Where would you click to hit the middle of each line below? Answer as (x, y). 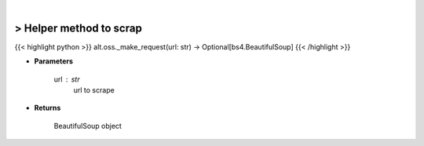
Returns (48, 108)
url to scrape (94, 90)
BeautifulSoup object (88, 126)
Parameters (54, 61)
